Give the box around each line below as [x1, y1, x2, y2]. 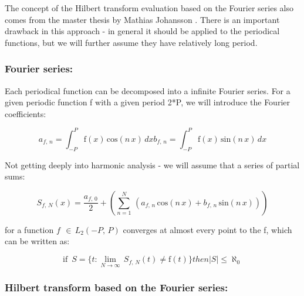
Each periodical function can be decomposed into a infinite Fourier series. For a [5, 84, 291, 97]
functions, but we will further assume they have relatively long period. [5, 36, 258, 48]
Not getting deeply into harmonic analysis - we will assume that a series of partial [5, 158, 300, 171]
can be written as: [5, 235, 70, 247]
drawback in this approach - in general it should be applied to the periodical [5, 25, 280, 37]
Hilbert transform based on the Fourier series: [5, 280, 228, 295]
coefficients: [5, 107, 46, 119]
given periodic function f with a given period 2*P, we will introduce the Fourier [5, 96, 290, 108]
